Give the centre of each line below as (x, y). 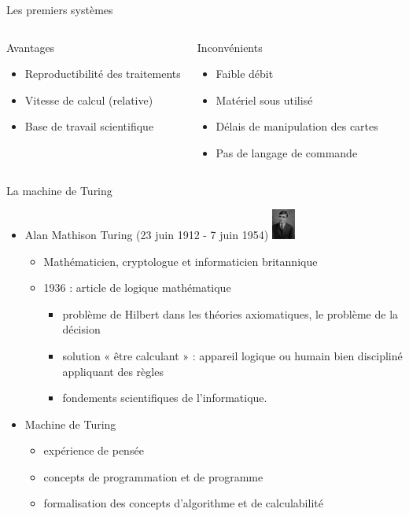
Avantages (31, 47)
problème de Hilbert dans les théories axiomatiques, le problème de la (230, 313)
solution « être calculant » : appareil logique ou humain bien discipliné (232, 355)
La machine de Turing (59, 190)
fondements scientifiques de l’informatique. (165, 398)
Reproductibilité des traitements (103, 74)
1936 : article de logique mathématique (137, 287)
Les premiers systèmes (60, 9)
